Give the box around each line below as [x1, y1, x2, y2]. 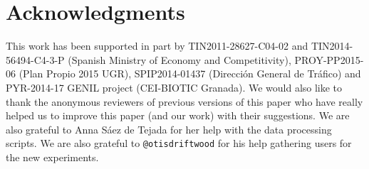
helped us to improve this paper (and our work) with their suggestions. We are [6, 108, 350, 123]
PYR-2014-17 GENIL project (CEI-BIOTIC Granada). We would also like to [6, 80, 343, 94]
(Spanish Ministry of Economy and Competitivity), [68, 52, 291, 67]
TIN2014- [311, 38, 353, 53]
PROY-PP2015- [294, 52, 364, 67]
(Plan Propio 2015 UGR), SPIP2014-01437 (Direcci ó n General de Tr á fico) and [19, 66, 361, 81]
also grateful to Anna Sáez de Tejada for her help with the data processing [6, 121, 332, 136]
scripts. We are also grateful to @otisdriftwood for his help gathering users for [6, 136, 352, 151]
